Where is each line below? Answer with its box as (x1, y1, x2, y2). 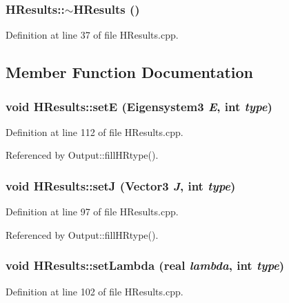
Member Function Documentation (6, 61, 254, 83)
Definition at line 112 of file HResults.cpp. (6, 124, 183, 139)
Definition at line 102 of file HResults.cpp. (6, 284, 183, 298)
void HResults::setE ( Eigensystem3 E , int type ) (6, 97, 272, 115)
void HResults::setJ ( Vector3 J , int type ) (6, 177, 236, 194)
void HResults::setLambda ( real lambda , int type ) (6, 257, 285, 274)
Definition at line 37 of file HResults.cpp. (6, 28, 179, 42)
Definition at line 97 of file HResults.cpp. (6, 204, 179, 219)
